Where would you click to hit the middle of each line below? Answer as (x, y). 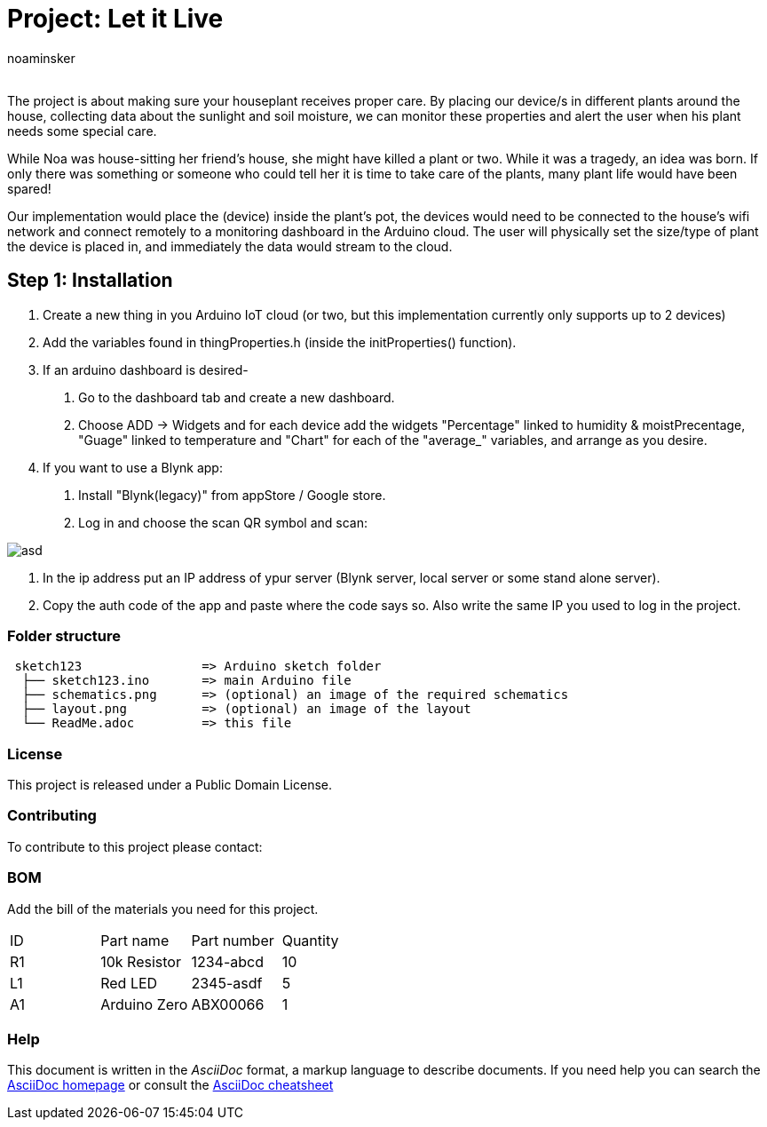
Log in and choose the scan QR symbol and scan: (223, 522)
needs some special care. (82, 131)
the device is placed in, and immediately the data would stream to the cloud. (230, 246)
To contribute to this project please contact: (135, 846)
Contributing (52, 816)
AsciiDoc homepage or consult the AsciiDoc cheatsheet (170, 1085)
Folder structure (64, 635)
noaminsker (41, 58)
